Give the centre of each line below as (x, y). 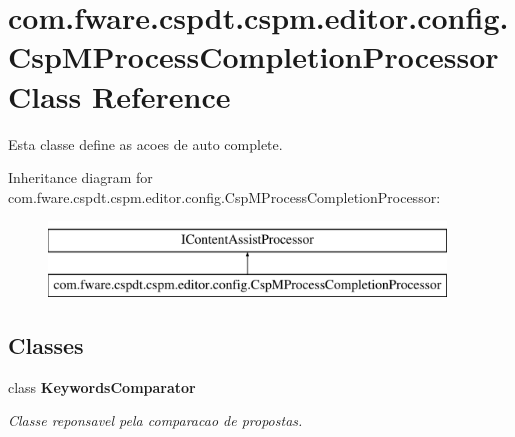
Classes (46, 344)
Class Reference (119, 95)
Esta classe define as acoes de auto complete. (145, 143)
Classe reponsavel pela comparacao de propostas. (155, 420)
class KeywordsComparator (102, 386)
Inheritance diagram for (80, 177)
